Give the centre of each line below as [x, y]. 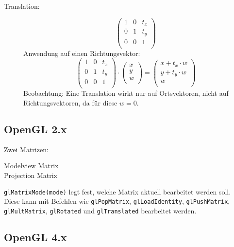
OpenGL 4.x [35, 237]
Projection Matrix [31, 175]
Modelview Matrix [31, 166]
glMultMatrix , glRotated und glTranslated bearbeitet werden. [100, 210]
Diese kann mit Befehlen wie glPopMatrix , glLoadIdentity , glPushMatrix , [117, 201]
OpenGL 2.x [35, 129]
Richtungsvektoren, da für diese [70, 102]
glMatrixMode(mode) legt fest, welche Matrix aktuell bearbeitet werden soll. [117, 191]
